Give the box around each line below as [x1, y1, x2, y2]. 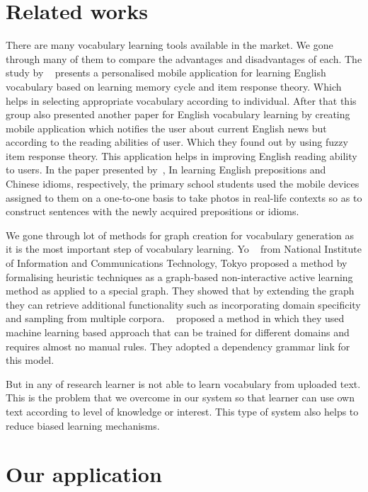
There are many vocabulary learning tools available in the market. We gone [6, 38, 333, 52]
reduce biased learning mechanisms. [6, 418, 160, 433]
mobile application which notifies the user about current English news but [6, 120, 327, 135]
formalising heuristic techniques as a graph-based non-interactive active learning [6, 269, 353, 284]
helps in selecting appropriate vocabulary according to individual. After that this [6, 93, 357, 108]
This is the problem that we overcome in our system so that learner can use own [6, 390, 355, 405]
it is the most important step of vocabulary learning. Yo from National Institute [6, 241, 362, 256]
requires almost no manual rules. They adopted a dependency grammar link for [6, 338, 350, 353]
